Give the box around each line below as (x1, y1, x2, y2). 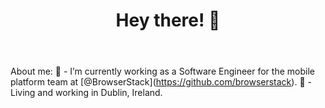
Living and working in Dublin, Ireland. (10, 87, 163, 99)
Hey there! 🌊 (115, 9, 221, 32)
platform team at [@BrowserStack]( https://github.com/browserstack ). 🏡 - (10, 76, 312, 88)
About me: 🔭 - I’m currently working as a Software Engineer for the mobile (10, 65, 315, 78)
